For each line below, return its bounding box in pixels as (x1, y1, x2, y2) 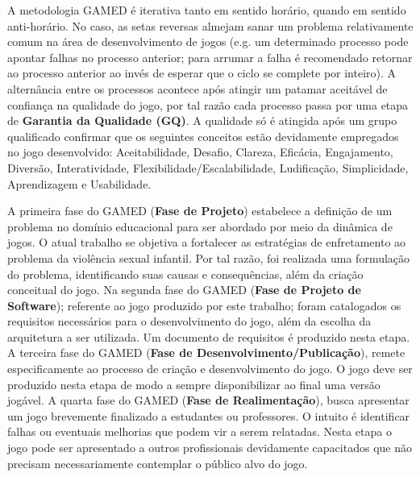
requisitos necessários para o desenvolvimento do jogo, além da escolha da (7, 313, 372, 330)
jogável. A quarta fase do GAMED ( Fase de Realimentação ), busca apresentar (7, 392, 410, 409)
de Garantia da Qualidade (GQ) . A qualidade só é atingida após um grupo (7, 112, 397, 129)
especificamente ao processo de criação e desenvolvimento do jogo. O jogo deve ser (7, 360, 413, 377)
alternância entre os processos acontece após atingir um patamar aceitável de (7, 80, 388, 97)
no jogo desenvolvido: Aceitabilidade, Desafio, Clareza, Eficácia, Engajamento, (7, 143, 393, 160)
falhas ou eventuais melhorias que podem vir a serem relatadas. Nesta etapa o (7, 423, 392, 440)
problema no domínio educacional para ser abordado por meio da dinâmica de (7, 218, 393, 234)
